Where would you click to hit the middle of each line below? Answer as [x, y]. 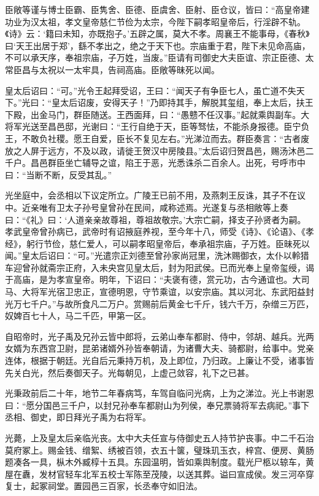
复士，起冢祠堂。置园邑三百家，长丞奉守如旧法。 [104, 486]
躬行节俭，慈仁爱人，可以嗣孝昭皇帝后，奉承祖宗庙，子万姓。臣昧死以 [168, 243]
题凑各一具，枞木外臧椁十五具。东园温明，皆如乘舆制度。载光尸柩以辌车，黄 [159, 462]
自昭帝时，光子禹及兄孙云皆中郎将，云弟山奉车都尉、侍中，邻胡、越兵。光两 [159, 336]
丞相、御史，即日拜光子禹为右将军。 [78, 417]
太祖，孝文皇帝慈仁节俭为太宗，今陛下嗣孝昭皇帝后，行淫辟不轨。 [172, 21]
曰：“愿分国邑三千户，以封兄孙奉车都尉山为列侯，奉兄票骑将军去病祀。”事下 [157, 405]
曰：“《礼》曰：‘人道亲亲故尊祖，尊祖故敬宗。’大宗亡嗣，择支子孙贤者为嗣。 [156, 219]
